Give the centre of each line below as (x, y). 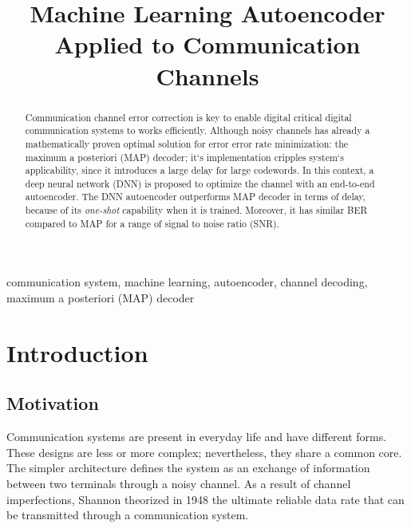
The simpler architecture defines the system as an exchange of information (188, 468)
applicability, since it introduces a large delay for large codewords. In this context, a (200, 170)
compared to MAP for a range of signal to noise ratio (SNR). (152, 223)
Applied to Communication (207, 44)
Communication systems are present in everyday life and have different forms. (197, 437)
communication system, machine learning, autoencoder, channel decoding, (187, 282)
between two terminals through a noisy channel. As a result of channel (179, 483)
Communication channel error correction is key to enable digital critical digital (188, 117)
